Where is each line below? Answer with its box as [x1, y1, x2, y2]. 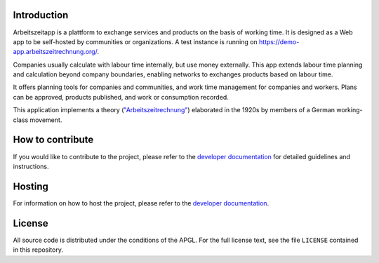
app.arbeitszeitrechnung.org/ [13, 48, 98, 56]
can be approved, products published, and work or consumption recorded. [13, 93, 230, 101]
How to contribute [13, 134, 94, 146]
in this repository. [13, 245, 63, 254]
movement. [29, 116, 62, 124]
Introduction [13, 9, 69, 21]
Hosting [13, 180, 49, 192]
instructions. [13, 162, 49, 170]
